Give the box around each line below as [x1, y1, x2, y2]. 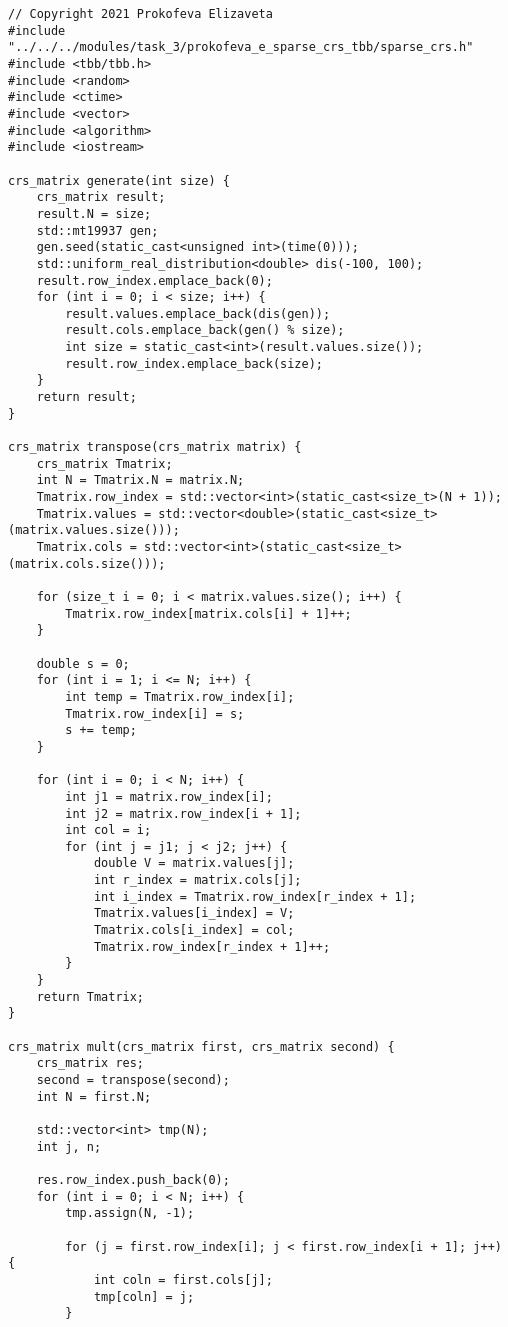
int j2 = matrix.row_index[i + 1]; [65, 806, 302, 821]
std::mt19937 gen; [36, 223, 159, 238]
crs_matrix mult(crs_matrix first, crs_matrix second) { [8, 1039, 395, 1054]
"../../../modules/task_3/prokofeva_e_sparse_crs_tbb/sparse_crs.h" [8, 40, 474, 55]
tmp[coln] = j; [93, 1289, 195, 1304]
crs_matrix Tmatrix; [36, 456, 173, 471]
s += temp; [65, 723, 137, 738]
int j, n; [36, 1139, 102, 1154]
